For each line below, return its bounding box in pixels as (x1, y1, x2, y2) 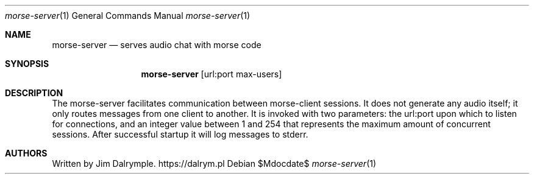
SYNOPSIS (5, 58, 49, 69)
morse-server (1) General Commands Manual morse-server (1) (5, 10, 251, 21)
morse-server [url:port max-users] (141, 69, 282, 79)
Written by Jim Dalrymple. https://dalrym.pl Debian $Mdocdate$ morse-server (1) (52, 158, 377, 169)
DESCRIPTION (5, 88, 63, 98)
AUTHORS (5, 148, 48, 158)
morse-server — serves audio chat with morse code (52, 40, 262, 50)
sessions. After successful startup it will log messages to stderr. (52, 129, 308, 139)
